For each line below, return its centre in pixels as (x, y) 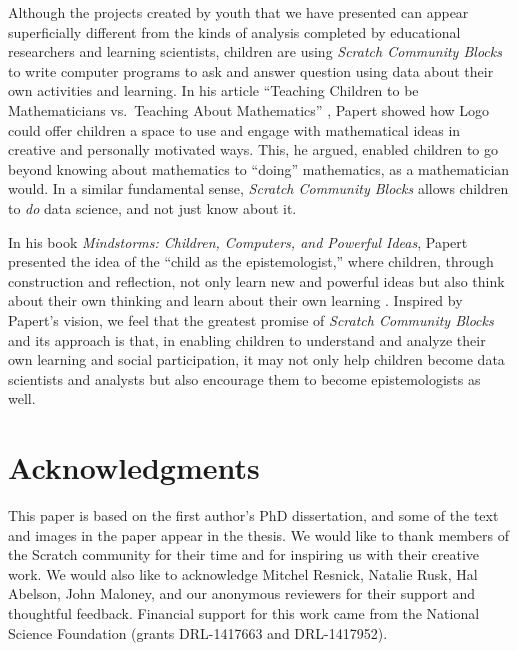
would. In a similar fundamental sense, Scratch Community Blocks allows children (258, 188)
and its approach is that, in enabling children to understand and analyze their (247, 339)
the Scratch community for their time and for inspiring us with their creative (244, 554)
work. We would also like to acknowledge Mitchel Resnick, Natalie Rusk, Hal (243, 573)
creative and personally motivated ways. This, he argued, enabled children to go (253, 149)
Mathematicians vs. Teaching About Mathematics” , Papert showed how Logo (249, 109)
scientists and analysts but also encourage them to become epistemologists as (244, 378)
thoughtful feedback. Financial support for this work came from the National (244, 612)
